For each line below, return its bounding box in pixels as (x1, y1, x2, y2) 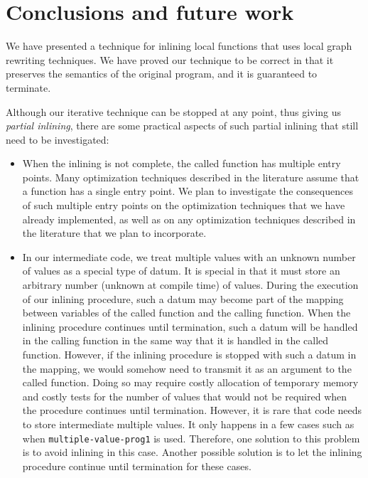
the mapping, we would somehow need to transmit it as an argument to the (22, 361, 352, 376)
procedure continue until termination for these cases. (22, 458, 251, 473)
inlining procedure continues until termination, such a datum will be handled (22, 319, 358, 334)
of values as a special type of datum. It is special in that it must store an (22, 263, 340, 278)
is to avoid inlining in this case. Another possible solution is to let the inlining (22, 445, 362, 460)
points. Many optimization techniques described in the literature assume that (22, 169, 359, 184)
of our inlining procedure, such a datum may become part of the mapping (22, 291, 344, 306)
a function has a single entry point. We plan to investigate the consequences (22, 184, 353, 198)
